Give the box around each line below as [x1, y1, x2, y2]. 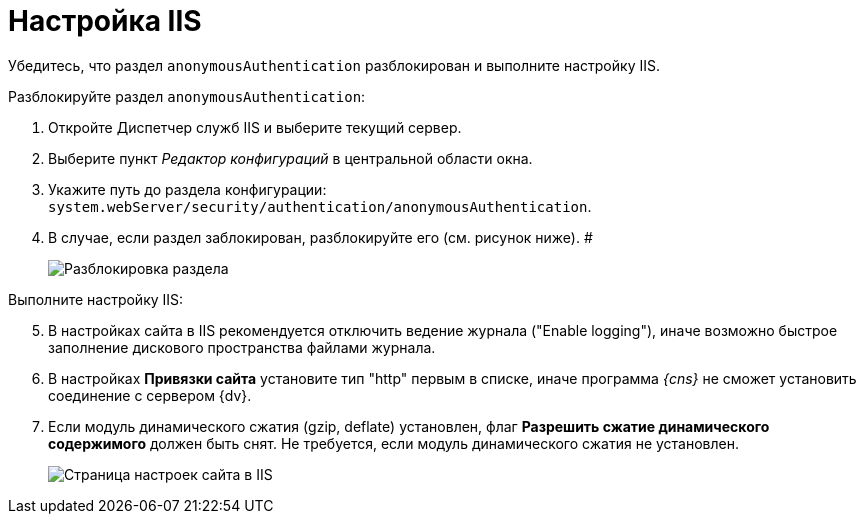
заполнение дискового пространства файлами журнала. [48, 338, 436, 356]
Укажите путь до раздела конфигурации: [48, 180, 327, 198]
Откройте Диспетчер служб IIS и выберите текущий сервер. [48, 118, 462, 136]
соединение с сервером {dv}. [48, 386, 252, 404]
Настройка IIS [8, 4, 202, 38]
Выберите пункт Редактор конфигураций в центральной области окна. [48, 149, 533, 167]
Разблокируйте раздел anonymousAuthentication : [8, 87, 366, 105]
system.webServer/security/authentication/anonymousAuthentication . [48, 197, 592, 215]
